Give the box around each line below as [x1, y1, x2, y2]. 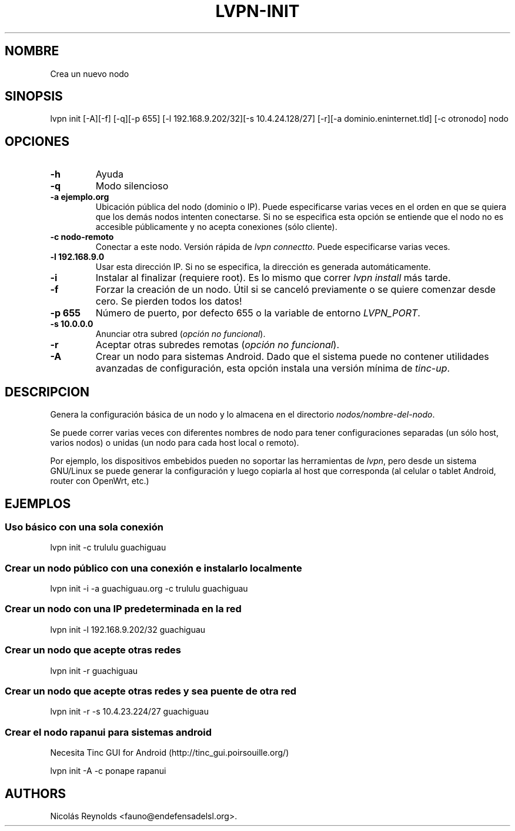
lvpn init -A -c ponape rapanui [50, 766, 166, 776]
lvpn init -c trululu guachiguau [50, 542, 166, 553]
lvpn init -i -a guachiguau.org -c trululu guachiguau [50, 583, 248, 594]
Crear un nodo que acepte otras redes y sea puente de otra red [5, 685, 296, 697]
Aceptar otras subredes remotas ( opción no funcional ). [95, 339, 340, 351]
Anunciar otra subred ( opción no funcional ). [95, 329, 266, 339]
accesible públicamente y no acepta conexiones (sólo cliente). [95, 222, 337, 232]
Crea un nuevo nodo [50, 68, 129, 79]
